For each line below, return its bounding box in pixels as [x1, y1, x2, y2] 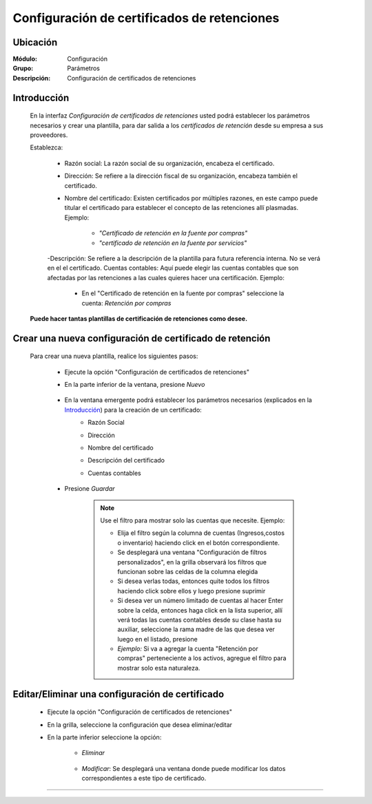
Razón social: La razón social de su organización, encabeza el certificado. [64, 159, 275, 167]
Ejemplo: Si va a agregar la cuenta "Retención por [117, 644, 258, 653]
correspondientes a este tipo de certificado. [81, 774, 207, 783]
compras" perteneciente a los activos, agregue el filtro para [117, 654, 287, 662]
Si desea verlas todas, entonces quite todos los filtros [117, 577, 270, 585]
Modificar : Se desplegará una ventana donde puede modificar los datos [81, 764, 286, 772]
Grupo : [12, 64, 34, 72]
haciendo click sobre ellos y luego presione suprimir [117, 586, 266, 595]
